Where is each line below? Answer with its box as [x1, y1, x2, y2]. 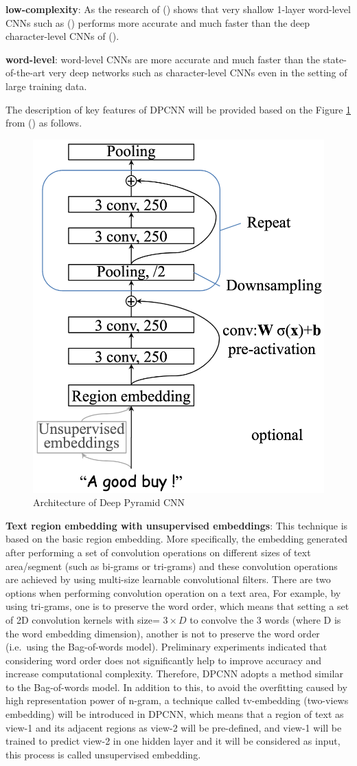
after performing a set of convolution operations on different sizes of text [5, 545, 311, 559]
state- [323, 52, 347, 66]
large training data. [5, 78, 87, 93]
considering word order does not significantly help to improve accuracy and [5, 653, 322, 667]
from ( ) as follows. [5, 116, 82, 130]
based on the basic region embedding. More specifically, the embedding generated [5, 532, 348, 546]
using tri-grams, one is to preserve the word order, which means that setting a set [5, 599, 349, 613]
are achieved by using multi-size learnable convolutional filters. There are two [5, 572, 331, 587]
